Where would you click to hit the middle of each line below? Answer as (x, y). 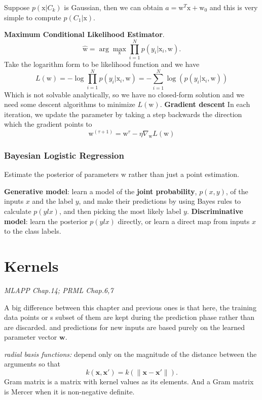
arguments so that (32, 364)
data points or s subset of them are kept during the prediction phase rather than (129, 317)
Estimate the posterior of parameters (62, 174)
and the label (53, 201)
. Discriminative (215, 211)
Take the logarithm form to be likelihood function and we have (102, 64)
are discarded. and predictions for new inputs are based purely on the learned (125, 327)
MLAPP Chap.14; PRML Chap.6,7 (59, 290)
